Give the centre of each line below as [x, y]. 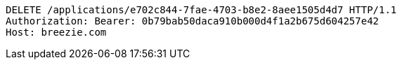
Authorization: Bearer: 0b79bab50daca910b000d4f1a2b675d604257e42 [193, 21]
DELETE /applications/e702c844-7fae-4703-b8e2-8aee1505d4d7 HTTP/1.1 [201, 10]
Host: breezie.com [56, 32]
